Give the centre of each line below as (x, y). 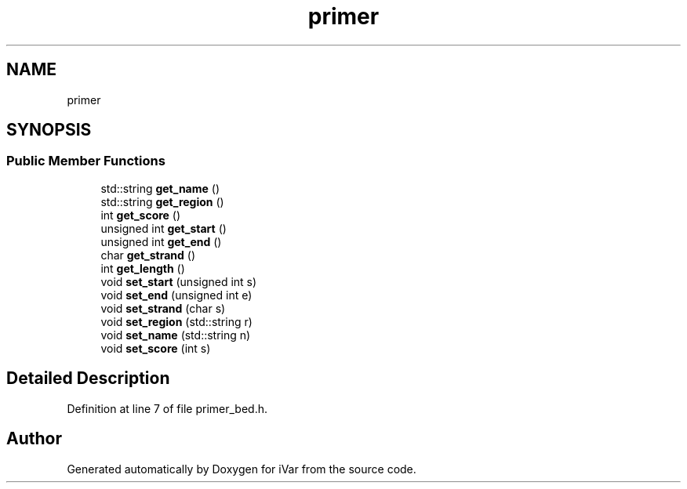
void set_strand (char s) (163, 308)
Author (34, 439)
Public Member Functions (86, 161)
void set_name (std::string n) (176, 335)
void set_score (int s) (156, 348)
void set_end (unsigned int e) (176, 295)
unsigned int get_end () (161, 241)
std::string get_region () (162, 201)
